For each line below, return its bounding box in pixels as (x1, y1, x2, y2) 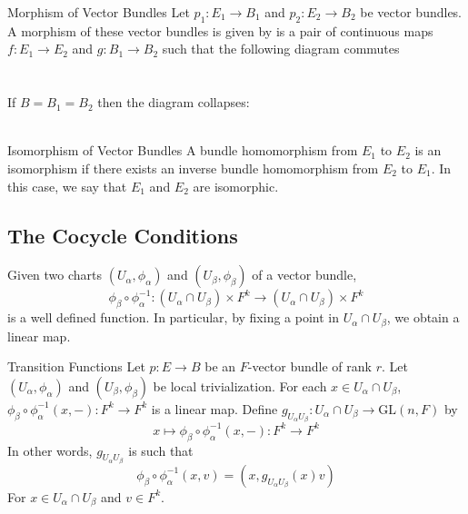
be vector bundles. (360, 3, 463, 21)
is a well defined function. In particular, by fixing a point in (7, 308, 339, 327)
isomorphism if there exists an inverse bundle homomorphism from (7, 158, 379, 177)
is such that (128, 440, 194, 460)
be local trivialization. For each (153, 376, 327, 395)
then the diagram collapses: (97, 93, 250, 112)
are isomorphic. (193, 176, 279, 195)
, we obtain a (386, 308, 460, 327)
